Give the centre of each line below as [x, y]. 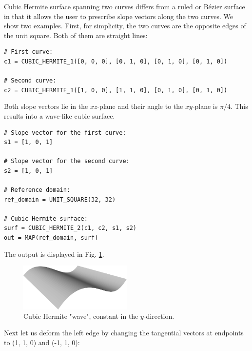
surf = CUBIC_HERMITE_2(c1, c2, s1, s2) [70, 228]
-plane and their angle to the [140, 106]
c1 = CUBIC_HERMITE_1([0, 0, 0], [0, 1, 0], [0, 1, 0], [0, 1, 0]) [116, 61]
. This [239, 106]
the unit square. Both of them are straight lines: [76, 35]
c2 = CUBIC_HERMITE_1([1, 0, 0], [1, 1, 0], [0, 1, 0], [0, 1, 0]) [116, 90]
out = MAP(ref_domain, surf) [51, 238]
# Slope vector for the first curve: [65, 133]
